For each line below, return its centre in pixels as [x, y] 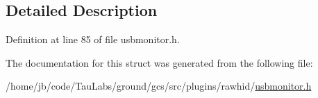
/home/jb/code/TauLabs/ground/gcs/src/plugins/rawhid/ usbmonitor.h [159, 86]
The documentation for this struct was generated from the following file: [159, 62]
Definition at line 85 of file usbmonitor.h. [93, 39]
